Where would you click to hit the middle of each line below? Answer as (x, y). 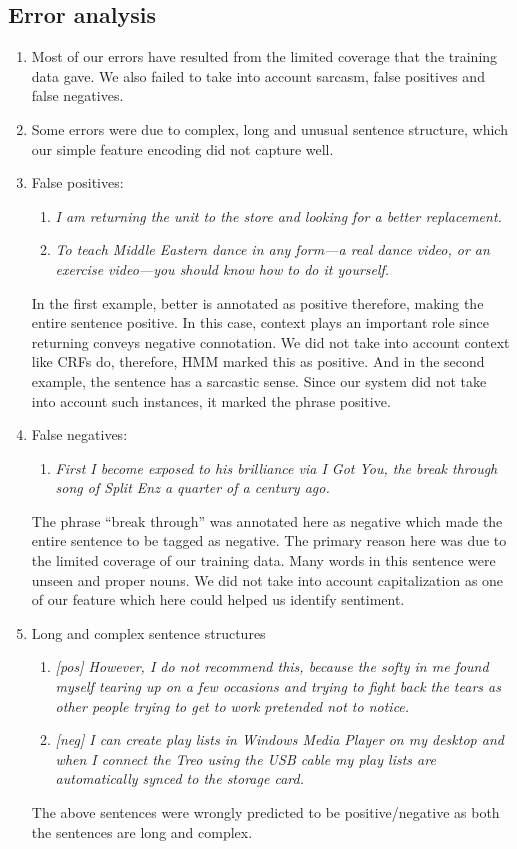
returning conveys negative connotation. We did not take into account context (270, 341)
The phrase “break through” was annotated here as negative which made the (267, 520)
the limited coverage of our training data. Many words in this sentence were (263, 560)
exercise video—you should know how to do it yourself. (222, 268)
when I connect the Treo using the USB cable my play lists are (245, 758)
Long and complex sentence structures (148, 632)
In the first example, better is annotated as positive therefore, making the (257, 302)
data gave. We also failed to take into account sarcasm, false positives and (258, 75)
